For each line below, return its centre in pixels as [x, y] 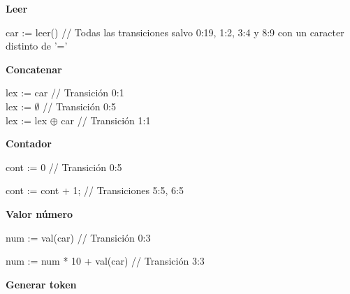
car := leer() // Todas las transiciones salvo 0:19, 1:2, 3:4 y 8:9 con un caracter [175, 32]
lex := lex [27, 120]
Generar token [41, 284]
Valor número [39, 213]
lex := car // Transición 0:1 [65, 93]
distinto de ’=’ [37, 46]
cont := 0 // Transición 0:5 [64, 167]
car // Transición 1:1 [106, 120]
